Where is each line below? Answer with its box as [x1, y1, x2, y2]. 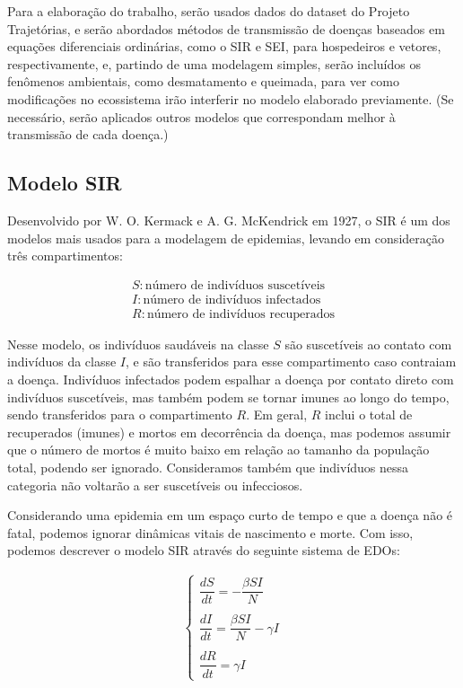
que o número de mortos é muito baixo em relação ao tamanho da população [7, 440, 430, 459]
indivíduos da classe [7, 352, 117, 371]
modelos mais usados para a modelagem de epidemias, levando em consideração [7, 228, 444, 247]
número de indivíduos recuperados [146, 307, 335, 321]
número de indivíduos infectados [143, 293, 321, 306]
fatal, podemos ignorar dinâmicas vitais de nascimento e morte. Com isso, [7, 523, 414, 542]
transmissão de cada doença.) [7, 125, 169, 144]
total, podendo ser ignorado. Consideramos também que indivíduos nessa [7, 457, 409, 476]
